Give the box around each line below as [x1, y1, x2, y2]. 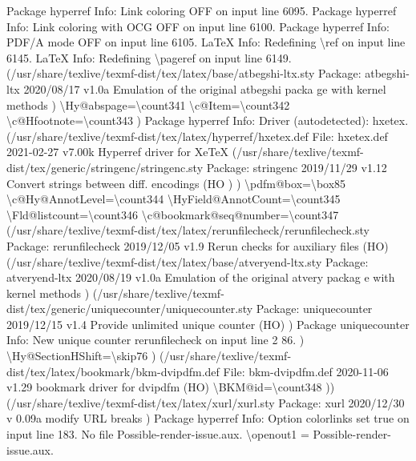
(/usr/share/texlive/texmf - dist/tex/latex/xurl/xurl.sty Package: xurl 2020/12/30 [6, 394, 405, 411]
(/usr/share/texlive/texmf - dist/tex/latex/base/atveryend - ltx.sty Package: [6, 253, 369, 270]
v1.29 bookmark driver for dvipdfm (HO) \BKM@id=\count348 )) [6, 379, 335, 395]
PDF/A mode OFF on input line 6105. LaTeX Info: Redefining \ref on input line [6, 34, 406, 50]
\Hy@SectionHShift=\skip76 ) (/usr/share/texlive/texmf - [6, 347, 292, 364]
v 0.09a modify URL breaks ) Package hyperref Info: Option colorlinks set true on [6, 410, 410, 427]
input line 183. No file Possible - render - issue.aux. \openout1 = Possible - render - [6, 426, 391, 443]
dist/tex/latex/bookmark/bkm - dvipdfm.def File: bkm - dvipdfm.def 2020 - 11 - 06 [6, 363, 389, 379]
